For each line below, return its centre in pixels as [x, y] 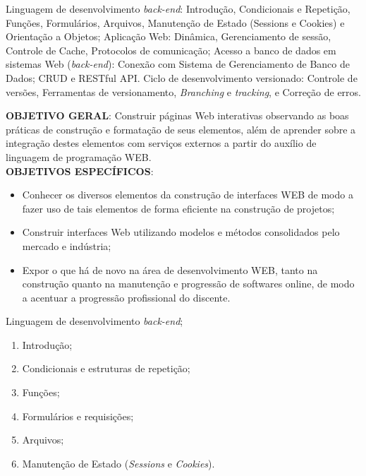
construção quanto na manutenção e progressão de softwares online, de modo [188, 284]
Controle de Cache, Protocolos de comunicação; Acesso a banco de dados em [171, 50]
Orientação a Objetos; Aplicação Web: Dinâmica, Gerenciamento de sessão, [169, 36]
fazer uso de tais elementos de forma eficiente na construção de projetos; [178, 208]
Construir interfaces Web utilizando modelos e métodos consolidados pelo [181, 232]
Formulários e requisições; [78, 416]
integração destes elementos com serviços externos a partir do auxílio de [161, 143]
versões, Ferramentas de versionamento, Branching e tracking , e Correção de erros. [183, 91]
